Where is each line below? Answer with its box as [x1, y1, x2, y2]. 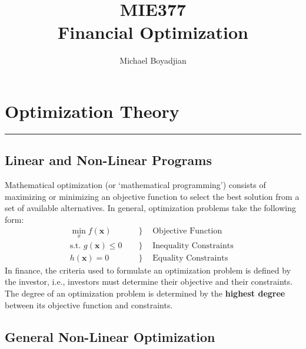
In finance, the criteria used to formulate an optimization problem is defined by [5, 264, 291, 276]
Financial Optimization [58, 20, 248, 44]
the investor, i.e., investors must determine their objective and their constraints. [5, 275, 293, 288]
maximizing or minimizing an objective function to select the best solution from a [5, 190, 300, 202]
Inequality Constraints [152, 241, 234, 250]
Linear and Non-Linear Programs [5, 151, 212, 169]
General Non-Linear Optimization [5, 327, 215, 345]
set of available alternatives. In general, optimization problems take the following [5, 202, 297, 214]
